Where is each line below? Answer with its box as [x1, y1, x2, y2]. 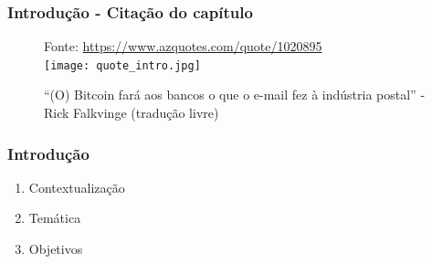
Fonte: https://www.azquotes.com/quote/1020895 [44, 37, 322, 56]
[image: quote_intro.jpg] [44, 58, 201, 72]
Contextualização [28, 177, 125, 196]
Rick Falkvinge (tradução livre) [44, 103, 219, 122]
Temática [28, 208, 81, 227]
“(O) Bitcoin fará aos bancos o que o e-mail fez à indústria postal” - [44, 85, 426, 104]
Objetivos [28, 239, 83, 259]
